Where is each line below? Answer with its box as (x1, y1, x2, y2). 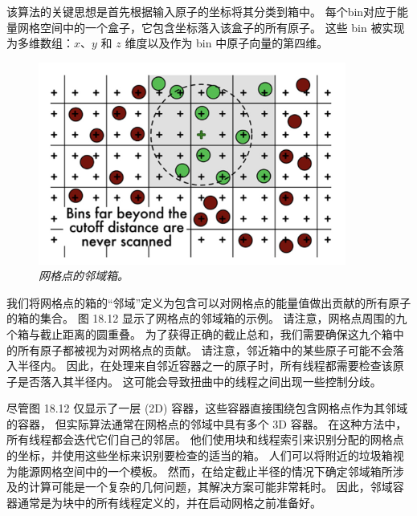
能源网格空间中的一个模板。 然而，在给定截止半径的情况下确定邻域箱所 (17, 462, 393, 479)
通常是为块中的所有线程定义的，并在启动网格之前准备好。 (17, 494, 321, 510)
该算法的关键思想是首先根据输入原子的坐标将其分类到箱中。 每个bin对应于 (6, 3, 398, 19)
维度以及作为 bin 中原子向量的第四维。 (125, 35, 329, 51)
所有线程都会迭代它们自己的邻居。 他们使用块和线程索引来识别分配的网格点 (6, 431, 404, 448)
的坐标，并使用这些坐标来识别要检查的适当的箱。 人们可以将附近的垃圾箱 (6, 447, 393, 464)
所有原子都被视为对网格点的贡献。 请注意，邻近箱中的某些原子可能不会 (17, 341, 393, 358)
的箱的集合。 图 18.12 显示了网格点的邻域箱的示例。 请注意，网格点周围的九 (6, 310, 407, 327)
